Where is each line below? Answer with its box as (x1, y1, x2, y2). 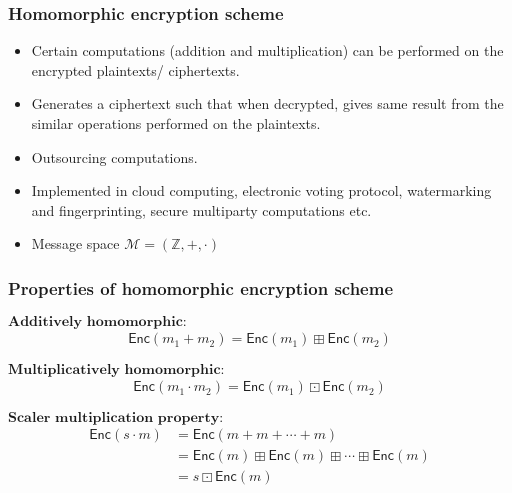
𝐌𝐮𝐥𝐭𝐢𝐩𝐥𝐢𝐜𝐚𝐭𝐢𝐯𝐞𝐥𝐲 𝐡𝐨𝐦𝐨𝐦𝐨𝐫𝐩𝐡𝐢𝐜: (8, 363, 225, 378)
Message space (31, 233, 120, 254)
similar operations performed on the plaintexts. (31, 113, 321, 133)
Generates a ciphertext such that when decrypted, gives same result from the (31, 93, 504, 114)
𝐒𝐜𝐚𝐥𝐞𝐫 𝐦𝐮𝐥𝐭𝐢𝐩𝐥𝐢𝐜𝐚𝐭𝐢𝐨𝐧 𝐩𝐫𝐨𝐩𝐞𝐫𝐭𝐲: (8, 411, 224, 426)
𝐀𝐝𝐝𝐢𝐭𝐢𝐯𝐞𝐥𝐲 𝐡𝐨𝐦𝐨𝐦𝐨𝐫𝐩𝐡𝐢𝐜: (8, 315, 187, 330)
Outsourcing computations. (31, 146, 198, 167)
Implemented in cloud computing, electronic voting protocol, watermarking (31, 180, 492, 201)
